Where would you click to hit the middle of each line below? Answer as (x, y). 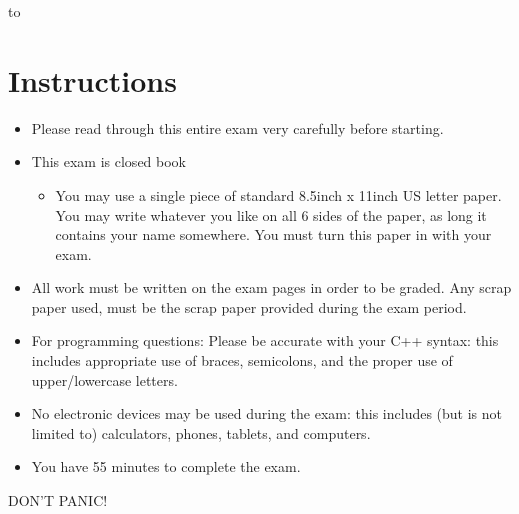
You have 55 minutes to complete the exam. (166, 466)
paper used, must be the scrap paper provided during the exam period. (249, 306)
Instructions (92, 79)
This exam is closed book (109, 161)
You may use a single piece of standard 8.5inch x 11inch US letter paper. (278, 194)
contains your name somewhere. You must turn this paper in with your (273, 234)
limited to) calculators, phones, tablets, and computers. (201, 432)
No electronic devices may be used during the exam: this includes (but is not (267, 413)
